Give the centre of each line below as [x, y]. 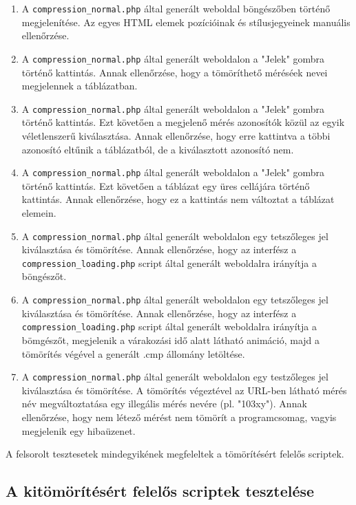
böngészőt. [44, 276]
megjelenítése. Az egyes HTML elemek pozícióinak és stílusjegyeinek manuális [186, 22]
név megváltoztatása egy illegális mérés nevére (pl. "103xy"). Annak [164, 404]
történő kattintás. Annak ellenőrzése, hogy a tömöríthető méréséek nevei [175, 72]
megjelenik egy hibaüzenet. [78, 430]
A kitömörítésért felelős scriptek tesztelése [160, 491]
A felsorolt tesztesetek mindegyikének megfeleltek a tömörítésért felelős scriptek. [175, 454]
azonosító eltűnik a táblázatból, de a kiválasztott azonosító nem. [158, 149]
